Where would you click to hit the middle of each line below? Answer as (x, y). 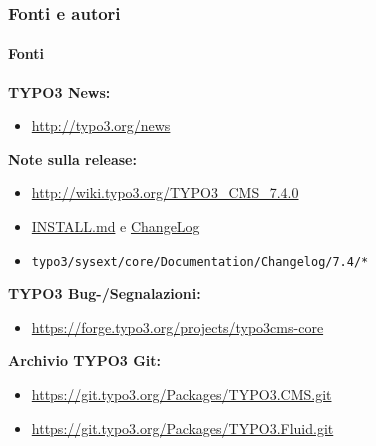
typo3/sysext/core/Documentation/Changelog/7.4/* (200, 261)
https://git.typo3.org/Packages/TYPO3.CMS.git (181, 394)
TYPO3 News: (59, 91)
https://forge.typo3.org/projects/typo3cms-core (177, 326)
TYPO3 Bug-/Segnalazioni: (104, 293)
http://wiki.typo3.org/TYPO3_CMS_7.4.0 (165, 192)
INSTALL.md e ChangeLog (115, 226)
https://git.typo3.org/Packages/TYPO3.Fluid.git (182, 427)
